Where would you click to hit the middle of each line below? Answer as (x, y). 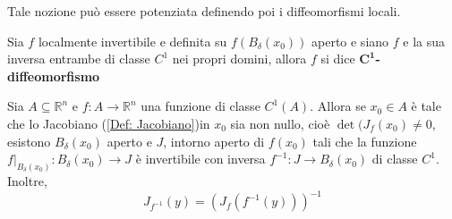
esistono (29, 141)
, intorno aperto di (214, 141)
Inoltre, (27, 181)
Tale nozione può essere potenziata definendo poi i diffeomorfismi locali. (204, 11)
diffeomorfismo (54, 76)
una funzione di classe (200, 106)
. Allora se (338, 106)
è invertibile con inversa (200, 159)
